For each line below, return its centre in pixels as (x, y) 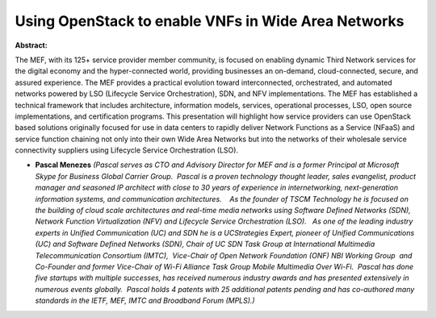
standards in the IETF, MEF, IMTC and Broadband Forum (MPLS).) (145, 301)
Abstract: (31, 45)
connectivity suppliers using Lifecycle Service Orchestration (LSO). (126, 150)
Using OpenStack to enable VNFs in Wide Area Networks (210, 21)
